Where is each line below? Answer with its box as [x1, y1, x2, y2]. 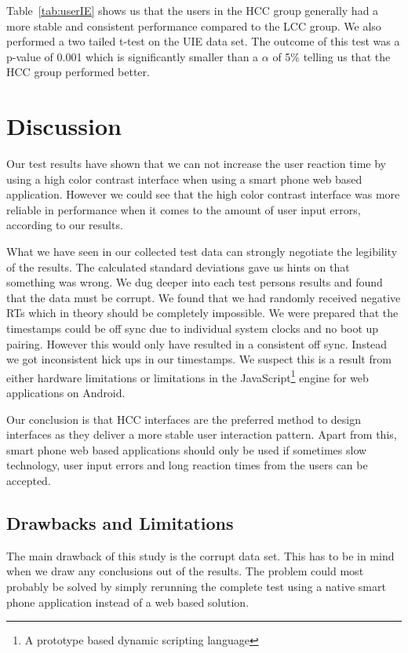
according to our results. [6, 217, 123, 233]
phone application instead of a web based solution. [6, 593, 250, 610]
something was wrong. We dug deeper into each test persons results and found [6, 274, 383, 290]
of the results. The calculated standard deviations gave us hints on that [6, 258, 350, 275]
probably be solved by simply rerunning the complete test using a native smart [6, 578, 386, 595]
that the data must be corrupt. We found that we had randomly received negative [6, 289, 401, 305]
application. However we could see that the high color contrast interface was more [6, 186, 400, 202]
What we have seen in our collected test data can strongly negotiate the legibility [6, 243, 398, 260]
